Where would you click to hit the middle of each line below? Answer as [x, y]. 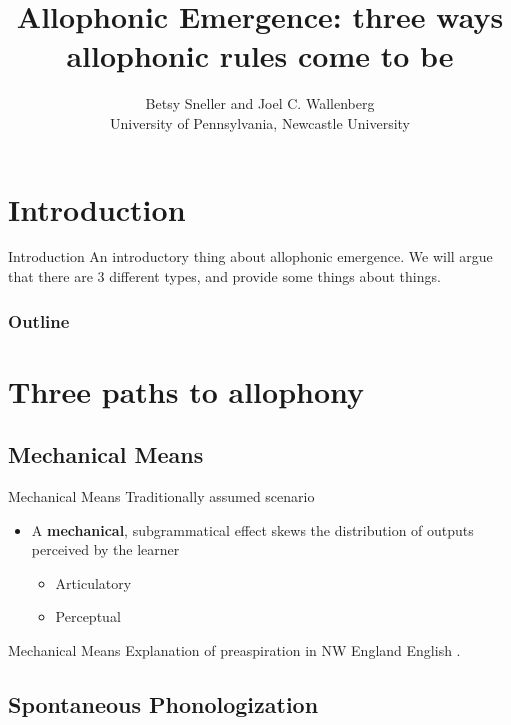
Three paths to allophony [186, 390]
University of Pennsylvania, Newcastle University [260, 122]
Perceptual [88, 616]
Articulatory [93, 582]
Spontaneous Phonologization [163, 704]
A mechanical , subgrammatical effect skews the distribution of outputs [252, 529]
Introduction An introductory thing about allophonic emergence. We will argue [250, 256]
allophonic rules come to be [260, 55]
